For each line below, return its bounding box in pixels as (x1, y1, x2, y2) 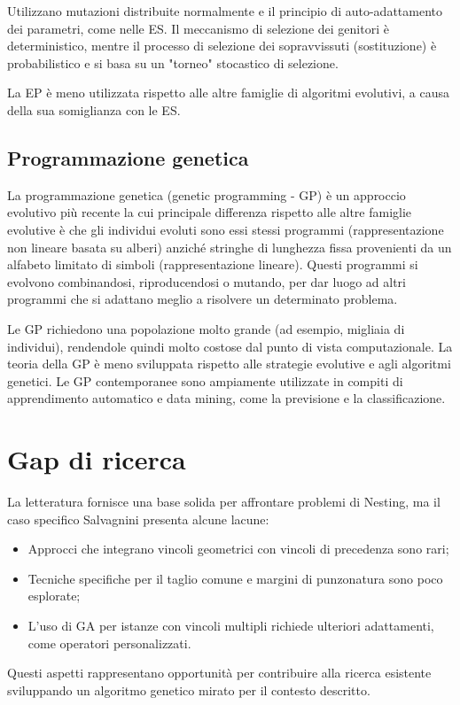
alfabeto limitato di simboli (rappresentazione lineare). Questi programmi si (7, 255, 418, 274)
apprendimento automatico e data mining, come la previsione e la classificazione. (7, 389, 446, 407)
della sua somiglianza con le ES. (7, 100, 181, 119)
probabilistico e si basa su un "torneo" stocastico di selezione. (7, 53, 339, 72)
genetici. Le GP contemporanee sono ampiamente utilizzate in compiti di (7, 371, 403, 390)
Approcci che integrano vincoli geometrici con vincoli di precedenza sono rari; (27, 539, 449, 558)
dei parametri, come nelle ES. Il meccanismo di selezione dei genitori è (7, 19, 389, 37)
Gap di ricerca (7, 441, 186, 477)
